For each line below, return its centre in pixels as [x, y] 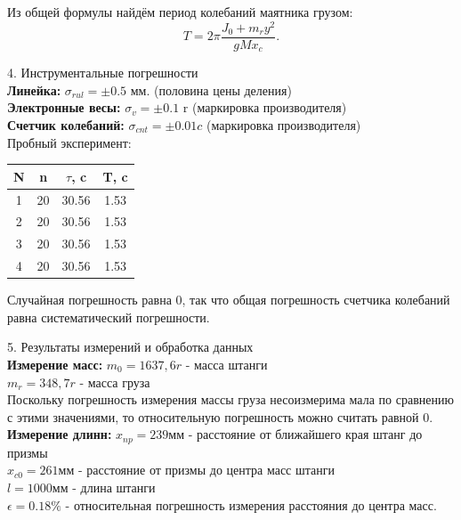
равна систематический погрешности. [109, 317]
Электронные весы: [64, 107]
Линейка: [34, 89]
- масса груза [115, 382]
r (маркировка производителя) [265, 107]
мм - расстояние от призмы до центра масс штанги [196, 470]
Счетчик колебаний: [66, 124]
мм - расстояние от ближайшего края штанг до [295, 434]
